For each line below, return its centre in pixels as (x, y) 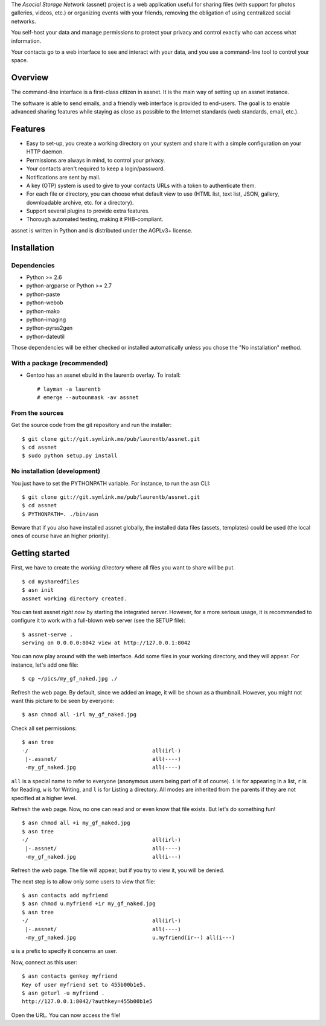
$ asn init (38, 590)
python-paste (43, 294)
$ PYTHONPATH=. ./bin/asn (60, 514)
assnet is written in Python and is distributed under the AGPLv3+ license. (102, 230)
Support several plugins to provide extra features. (88, 211)
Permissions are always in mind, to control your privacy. (96, 160)
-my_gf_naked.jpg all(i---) (103, 857)
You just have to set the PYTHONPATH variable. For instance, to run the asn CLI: (111, 483)
